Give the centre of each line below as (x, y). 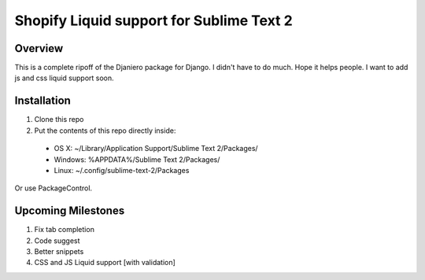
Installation (42, 101)
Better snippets (59, 251)
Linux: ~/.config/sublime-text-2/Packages (122, 170)
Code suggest (57, 241)
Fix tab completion (64, 230)
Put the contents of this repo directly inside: (105, 131)
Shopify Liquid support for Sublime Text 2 (153, 20)
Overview (39, 48)
